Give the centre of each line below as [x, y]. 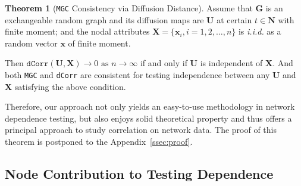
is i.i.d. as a [260, 31]
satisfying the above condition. [70, 86]
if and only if [164, 63]
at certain [234, 19]
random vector [31, 43]
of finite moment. [99, 43]
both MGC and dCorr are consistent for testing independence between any [137, 75]
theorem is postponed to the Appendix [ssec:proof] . [99, 142]
